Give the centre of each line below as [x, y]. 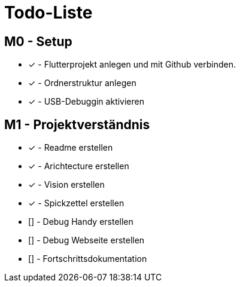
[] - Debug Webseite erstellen [86, 240]
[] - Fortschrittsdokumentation [88, 259]
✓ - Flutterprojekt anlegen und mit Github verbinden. [132, 65]
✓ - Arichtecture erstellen [79, 166]
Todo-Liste [48, 13]
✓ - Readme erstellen [71, 148]
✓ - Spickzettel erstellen [76, 203]
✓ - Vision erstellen [66, 185]
